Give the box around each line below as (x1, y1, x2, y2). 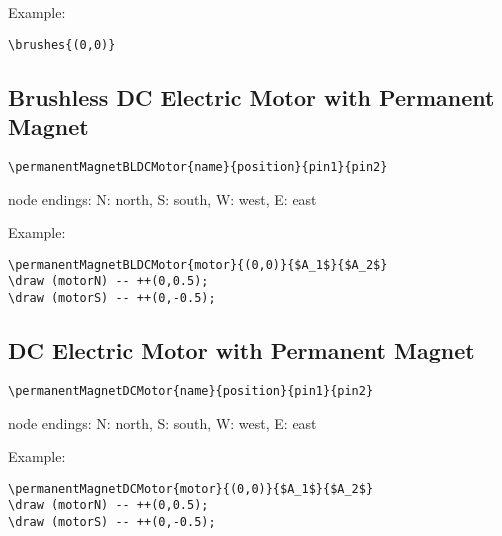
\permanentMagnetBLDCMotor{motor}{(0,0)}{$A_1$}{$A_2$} (8, 257, 388, 272)
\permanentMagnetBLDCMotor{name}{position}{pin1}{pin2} (8, 159, 388, 174)
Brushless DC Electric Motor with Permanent (8, 81, 495, 112)
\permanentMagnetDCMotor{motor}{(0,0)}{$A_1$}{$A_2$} (8, 481, 374, 496)
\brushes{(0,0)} (8, 37, 116, 52)
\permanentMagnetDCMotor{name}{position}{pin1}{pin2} (8, 383, 374, 398)
